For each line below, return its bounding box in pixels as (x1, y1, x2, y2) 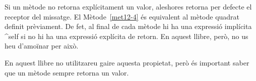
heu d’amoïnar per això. (5, 40, 79, 51)
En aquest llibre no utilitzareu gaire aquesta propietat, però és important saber (5, 57, 249, 67)
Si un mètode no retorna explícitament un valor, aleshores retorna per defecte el (5, 1, 252, 11)
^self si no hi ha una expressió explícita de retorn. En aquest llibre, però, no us (5, 30, 248, 41)
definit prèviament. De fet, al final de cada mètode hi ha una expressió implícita (5, 21, 252, 31)
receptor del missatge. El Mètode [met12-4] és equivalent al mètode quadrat (5, 11, 240, 21)
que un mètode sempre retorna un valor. (5, 67, 129, 77)
